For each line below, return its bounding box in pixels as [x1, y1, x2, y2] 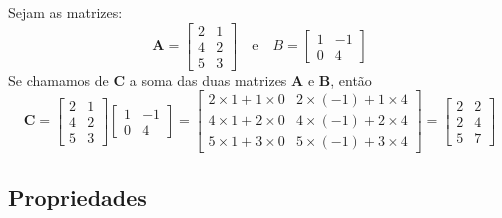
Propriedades [8, 181, 147, 212]
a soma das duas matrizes [129, 69, 287, 90]
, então [330, 69, 372, 90]
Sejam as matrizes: [8, 2, 123, 22]
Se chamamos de [8, 69, 109, 90]
